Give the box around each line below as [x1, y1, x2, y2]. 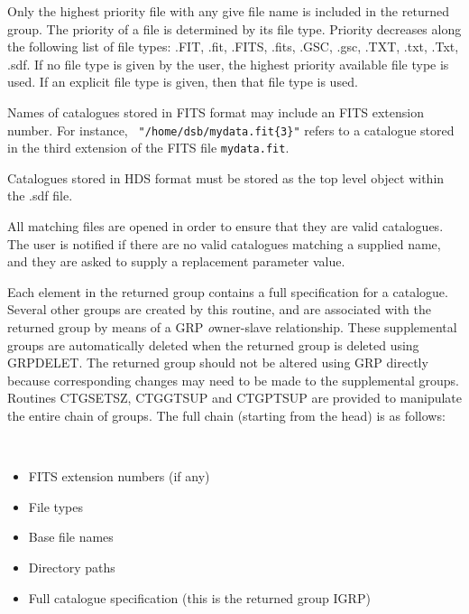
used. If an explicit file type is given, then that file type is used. [7, 72, 358, 91]
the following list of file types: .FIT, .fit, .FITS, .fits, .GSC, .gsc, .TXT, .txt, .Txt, [7, 37, 459, 56]
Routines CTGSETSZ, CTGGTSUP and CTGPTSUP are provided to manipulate [7, 388, 463, 407]
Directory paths [28, 557, 115, 576]
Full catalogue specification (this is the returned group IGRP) [28, 588, 371, 607]
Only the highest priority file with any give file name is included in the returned [7, 2, 449, 20]
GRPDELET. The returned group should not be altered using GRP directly [7, 353, 428, 372]
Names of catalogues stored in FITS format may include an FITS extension [7, 102, 424, 121]
